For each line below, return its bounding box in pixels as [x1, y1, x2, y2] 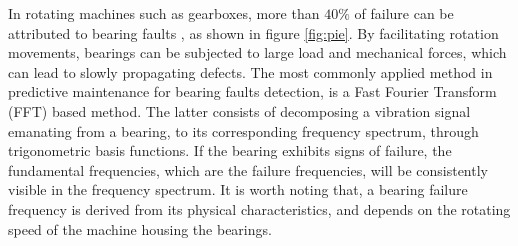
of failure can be [354, 3, 454, 23]
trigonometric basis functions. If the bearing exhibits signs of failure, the [8, 140, 452, 161]
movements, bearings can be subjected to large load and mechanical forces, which [8, 42, 507, 63]
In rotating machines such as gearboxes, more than [8, 3, 320, 23]
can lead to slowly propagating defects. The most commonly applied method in [8, 61, 493, 82]
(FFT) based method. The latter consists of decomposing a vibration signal [8, 100, 471, 121]
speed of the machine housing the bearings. [8, 218, 272, 239]
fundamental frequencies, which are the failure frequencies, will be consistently [8, 159, 488, 180]
